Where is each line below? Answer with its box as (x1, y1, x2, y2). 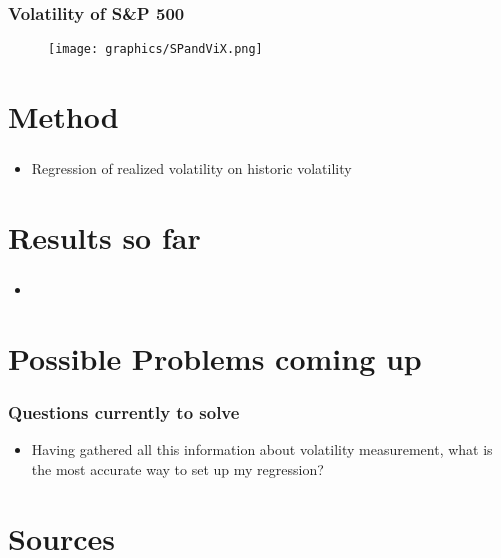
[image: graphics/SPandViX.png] (48, 42, 263, 57)
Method (8, 96, 119, 137)
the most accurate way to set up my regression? (31, 458, 324, 479)
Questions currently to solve (8, 399, 240, 424)
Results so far (8, 216, 201, 257)
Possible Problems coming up (8, 337, 422, 378)
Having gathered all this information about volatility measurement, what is (31, 439, 493, 460)
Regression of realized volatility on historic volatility (31, 158, 352, 179)
